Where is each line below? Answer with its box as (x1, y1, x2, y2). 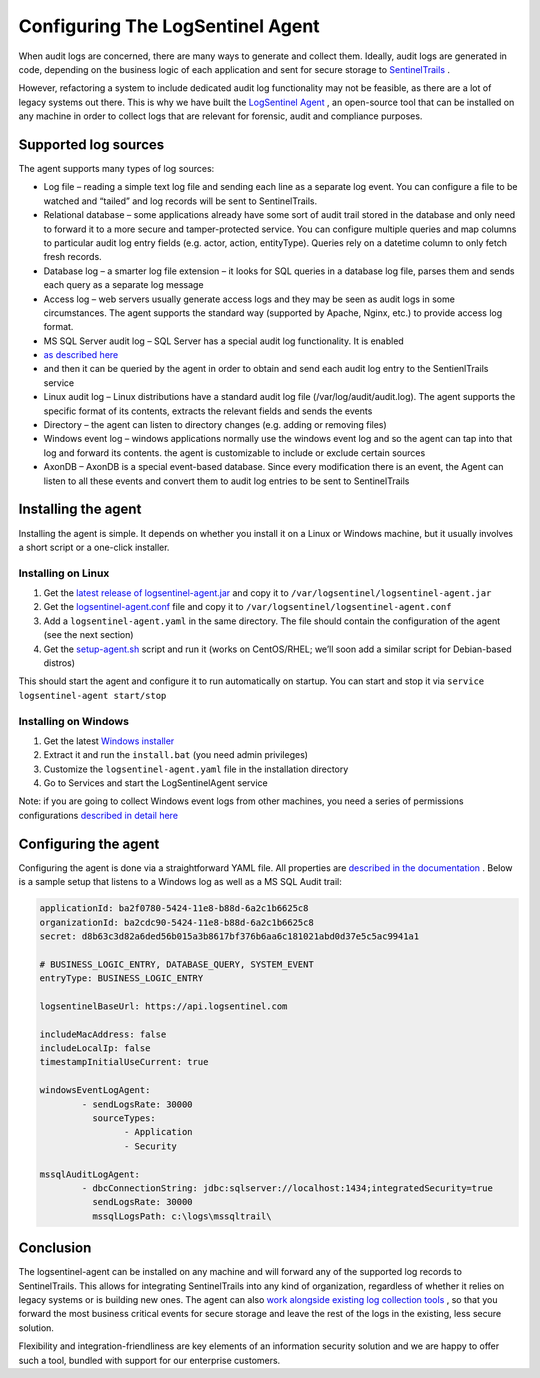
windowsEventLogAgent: (39, 1085, 151, 1096)
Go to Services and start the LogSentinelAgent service (43, 777, 269, 789)
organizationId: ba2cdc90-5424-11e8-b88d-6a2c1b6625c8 (39, 916, 314, 928)
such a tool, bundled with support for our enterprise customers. (18, 1354, 281, 1366)
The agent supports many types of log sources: (18, 163, 215, 175)
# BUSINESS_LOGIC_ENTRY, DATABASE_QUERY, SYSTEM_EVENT (39, 958, 314, 970)
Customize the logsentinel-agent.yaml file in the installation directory (43, 763, 349, 775)
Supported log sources (18, 136, 165, 153)
